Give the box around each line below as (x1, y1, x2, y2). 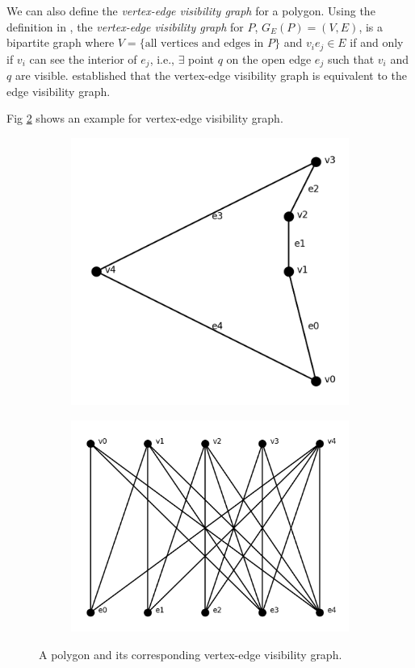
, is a (358, 18, 384, 35)
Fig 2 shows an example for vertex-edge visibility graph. (6, 110, 283, 127)
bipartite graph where (6, 34, 115, 51)
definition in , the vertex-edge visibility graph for (6, 18, 244, 35)
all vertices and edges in (145, 38, 264, 50)
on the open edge (226, 50, 312, 67)
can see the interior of (29, 50, 137, 67)
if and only (350, 34, 404, 51)
